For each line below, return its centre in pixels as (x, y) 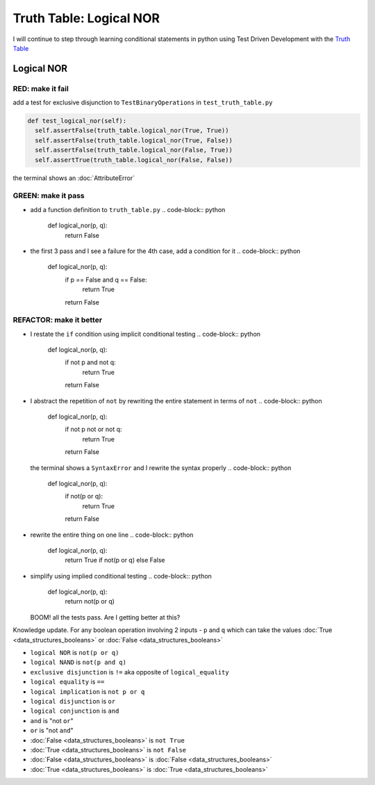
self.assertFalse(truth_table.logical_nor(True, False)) (134, 140)
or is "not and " (52, 731)
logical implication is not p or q (87, 691)
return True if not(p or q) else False (115, 560)
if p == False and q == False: (106, 280)
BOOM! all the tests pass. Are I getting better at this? (105, 617)
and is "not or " (52, 720)
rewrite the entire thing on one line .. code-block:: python (112, 535)
